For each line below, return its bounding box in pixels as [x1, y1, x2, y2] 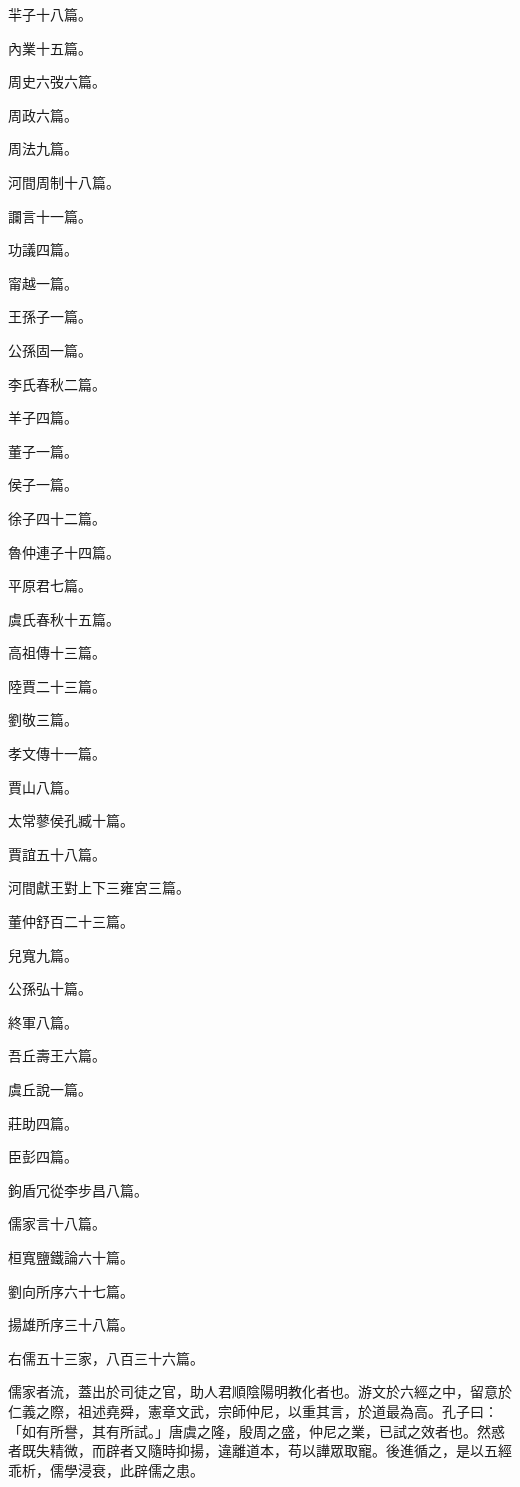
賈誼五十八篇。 [8, 843, 106, 864]
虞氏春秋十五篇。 [8, 608, 120, 629]
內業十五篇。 [8, 37, 92, 58]
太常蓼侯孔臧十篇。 [8, 810, 134, 831]
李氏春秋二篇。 [8, 373, 106, 394]
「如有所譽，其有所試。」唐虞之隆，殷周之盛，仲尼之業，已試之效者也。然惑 [8, 1420, 505, 1441]
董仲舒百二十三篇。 [8, 911, 134, 932]
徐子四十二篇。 [8, 507, 106, 528]
